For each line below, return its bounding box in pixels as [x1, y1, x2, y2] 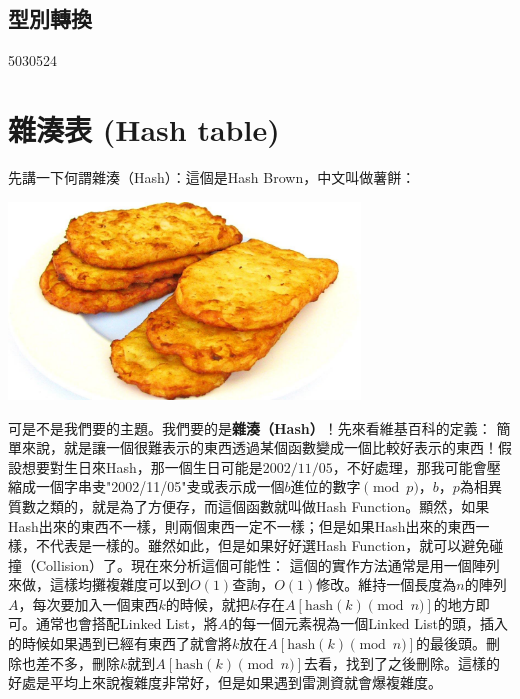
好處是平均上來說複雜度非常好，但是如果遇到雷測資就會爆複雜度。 [8, 672, 442, 693]
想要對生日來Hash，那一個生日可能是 [21, 456, 263, 477]
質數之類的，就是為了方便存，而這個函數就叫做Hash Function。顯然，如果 [8, 495, 490, 516]
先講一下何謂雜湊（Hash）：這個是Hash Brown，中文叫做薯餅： [8, 166, 416, 187]
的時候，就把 [165, 593, 250, 614]
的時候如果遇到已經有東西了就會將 [8, 633, 232, 654]
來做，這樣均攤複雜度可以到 [8, 574, 190, 595]
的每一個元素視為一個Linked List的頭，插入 [228, 613, 508, 634]
